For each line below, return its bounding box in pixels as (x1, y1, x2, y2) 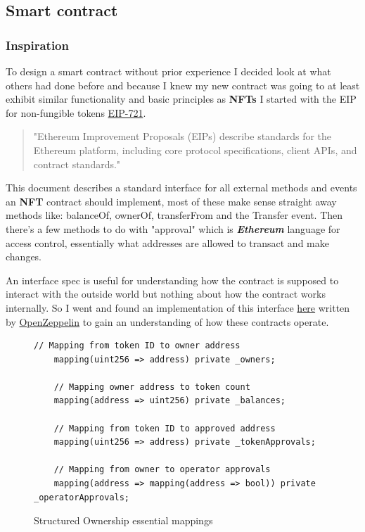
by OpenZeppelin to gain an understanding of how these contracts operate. (6, 314, 329, 329)
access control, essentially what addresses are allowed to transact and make (6, 235, 329, 250)
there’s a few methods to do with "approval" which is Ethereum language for (6, 221, 340, 236)
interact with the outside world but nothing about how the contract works (6, 286, 326, 301)
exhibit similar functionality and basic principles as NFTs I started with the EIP (6, 91, 357, 106)
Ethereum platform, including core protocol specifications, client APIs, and (33, 142, 357, 157)
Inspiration (6, 36, 69, 53)
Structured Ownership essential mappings (34, 513, 213, 528)
